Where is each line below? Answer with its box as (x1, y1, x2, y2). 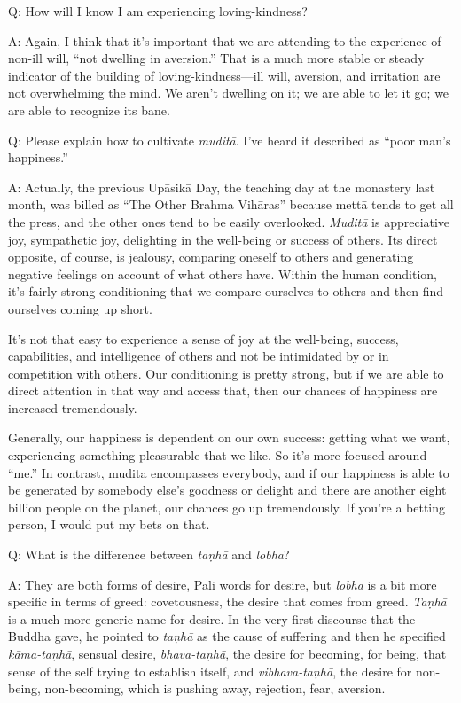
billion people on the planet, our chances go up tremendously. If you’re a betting (8, 497, 446, 516)
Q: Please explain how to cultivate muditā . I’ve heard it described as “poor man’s (8, 130, 451, 149)
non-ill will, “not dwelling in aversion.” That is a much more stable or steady (8, 49, 425, 67)
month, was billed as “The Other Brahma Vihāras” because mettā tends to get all (8, 195, 454, 214)
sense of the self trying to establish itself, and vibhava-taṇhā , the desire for (8, 661, 412, 680)
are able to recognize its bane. (8, 100, 170, 119)
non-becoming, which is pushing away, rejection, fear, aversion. (44, 679, 386, 698)
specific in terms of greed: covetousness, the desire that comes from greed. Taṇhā (8, 592, 447, 611)
